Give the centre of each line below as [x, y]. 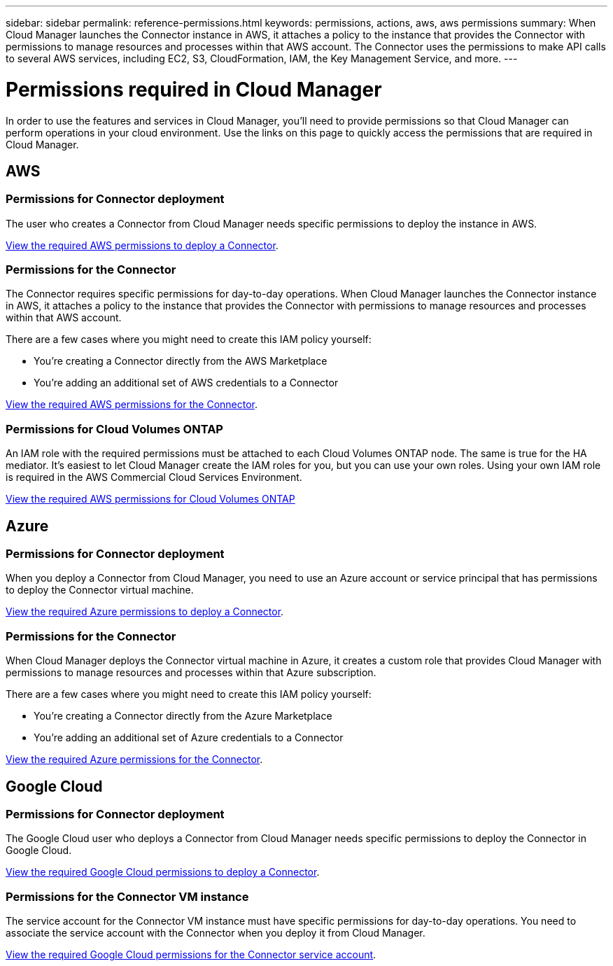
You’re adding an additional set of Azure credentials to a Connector [189, 738]
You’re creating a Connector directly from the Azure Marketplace [183, 716]
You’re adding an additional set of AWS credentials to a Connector [186, 383]
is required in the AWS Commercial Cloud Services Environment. [154, 477]
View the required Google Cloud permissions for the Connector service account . [191, 955]
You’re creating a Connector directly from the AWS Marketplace [181, 361]
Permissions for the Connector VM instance [127, 896]
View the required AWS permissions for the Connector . [132, 405]
